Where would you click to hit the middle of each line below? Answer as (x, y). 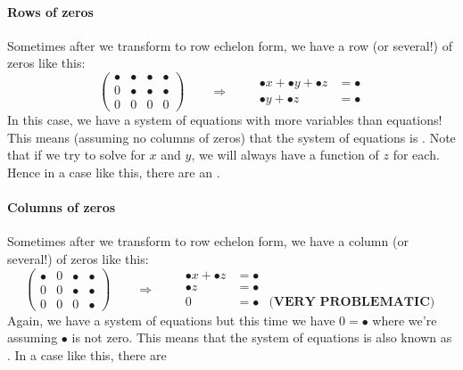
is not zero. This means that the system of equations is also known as (262, 337)
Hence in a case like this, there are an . (114, 172)
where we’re (405, 320)
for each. (416, 155)
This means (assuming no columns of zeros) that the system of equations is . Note (231, 137)
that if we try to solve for (76, 155)
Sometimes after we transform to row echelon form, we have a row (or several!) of (230, 45)
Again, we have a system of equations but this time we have (171, 320)
